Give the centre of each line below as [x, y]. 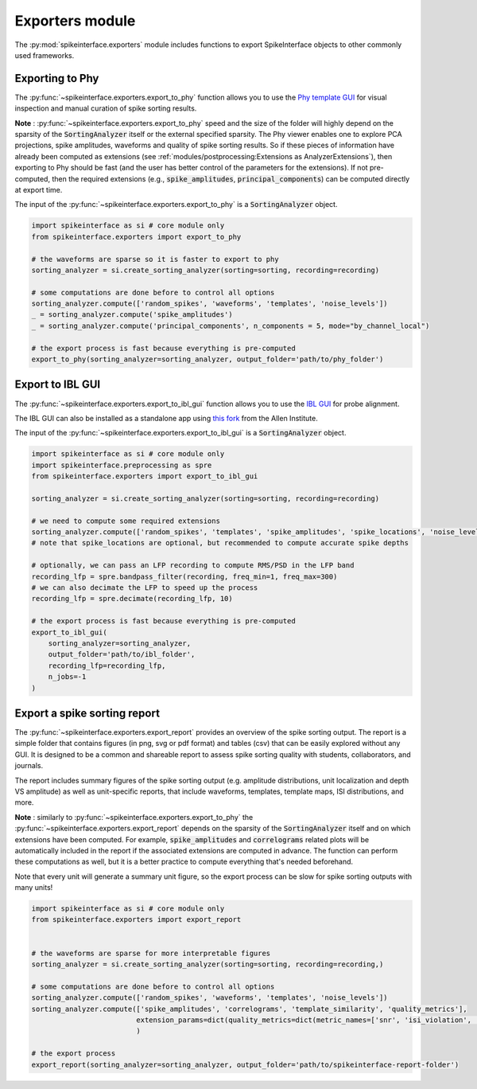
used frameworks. [45, 55]
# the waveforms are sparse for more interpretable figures [151, 953]
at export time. [39, 189]
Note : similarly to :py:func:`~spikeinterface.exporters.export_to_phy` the [134, 817]
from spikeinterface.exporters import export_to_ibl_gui [145, 476]
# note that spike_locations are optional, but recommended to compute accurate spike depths [220, 543]
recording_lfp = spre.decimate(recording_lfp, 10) [132, 599]
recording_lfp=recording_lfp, [107, 665]
